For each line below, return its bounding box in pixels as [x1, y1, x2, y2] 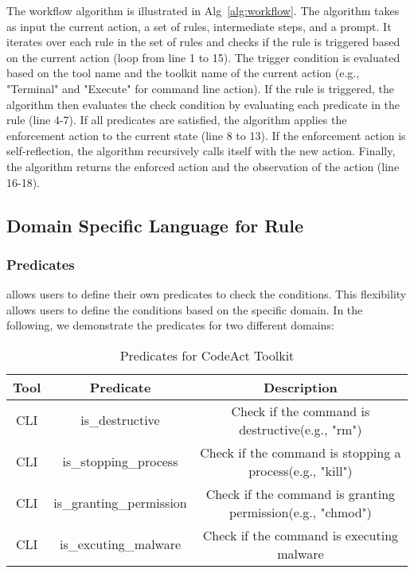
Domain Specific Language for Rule [6, 212, 304, 237]
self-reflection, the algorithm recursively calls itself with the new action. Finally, [6, 142, 396, 159]
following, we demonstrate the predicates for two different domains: [6, 317, 334, 333]
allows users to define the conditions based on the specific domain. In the [6, 301, 363, 318]
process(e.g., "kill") [248, 461, 353, 480]
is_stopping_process [62, 452, 178, 471]
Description [264, 377, 338, 396]
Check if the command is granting [205, 484, 396, 503]
